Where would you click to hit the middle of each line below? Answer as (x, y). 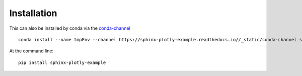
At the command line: (31, 51)
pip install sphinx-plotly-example (62, 62)
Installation (33, 13)
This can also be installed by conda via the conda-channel (70, 28)
